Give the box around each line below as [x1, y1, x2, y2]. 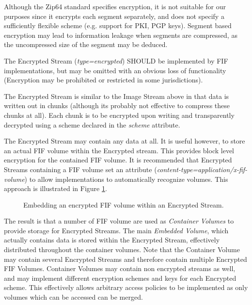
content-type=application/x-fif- [157, 164, 248, 174]
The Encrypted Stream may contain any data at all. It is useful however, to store [4, 136, 245, 146]
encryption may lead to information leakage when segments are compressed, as [4, 30, 237, 40]
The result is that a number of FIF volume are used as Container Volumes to [4, 216, 234, 226]
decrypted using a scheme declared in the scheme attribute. [4, 119, 180, 129]
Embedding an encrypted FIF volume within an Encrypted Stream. [23, 199, 224, 209]
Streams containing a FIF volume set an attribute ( [4, 164, 157, 174]
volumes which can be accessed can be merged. [4, 292, 143, 302]
